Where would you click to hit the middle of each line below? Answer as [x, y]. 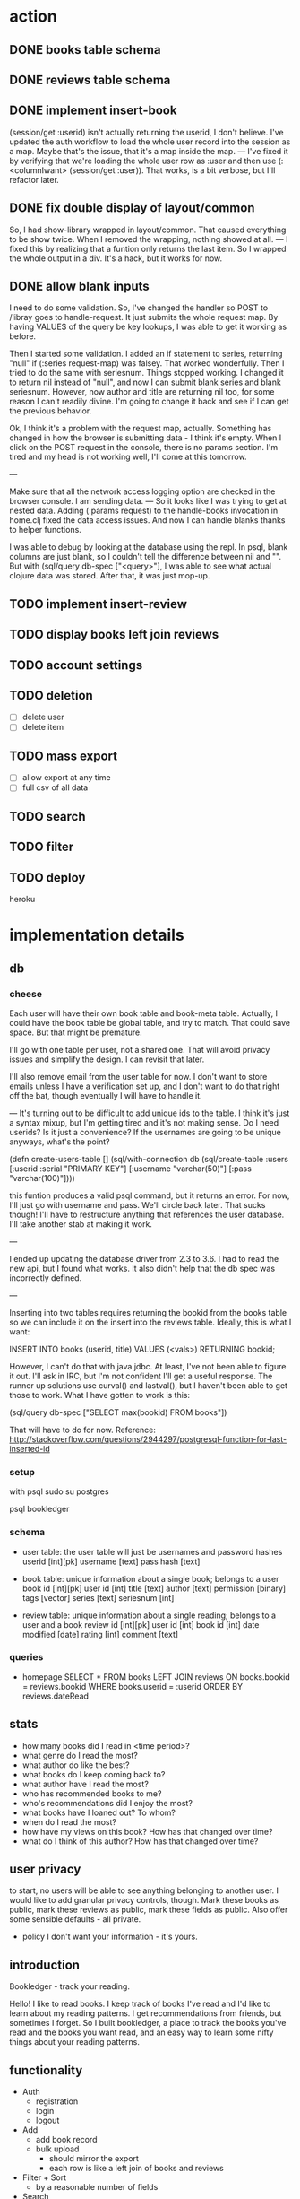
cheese [26, 994]
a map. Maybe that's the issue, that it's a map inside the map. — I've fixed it [149, 151]
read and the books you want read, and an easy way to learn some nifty [141, 2032]
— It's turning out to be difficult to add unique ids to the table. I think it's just [150, 1113]
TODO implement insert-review [99, 604]
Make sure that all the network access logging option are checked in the [142, 491]
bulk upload [57, 2149]
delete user [43, 717]
